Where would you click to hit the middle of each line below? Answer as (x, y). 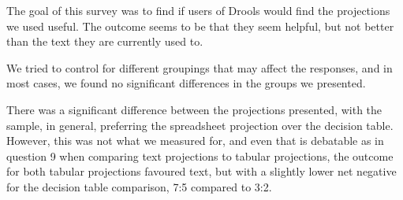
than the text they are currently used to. (105, 41)
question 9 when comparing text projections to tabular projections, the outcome (200, 156)
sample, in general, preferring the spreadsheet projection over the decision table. (200, 125)
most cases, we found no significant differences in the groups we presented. (186, 83)
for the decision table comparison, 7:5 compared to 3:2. (139, 186)
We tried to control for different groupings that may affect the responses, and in (200, 67)
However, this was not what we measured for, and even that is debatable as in (195, 141)
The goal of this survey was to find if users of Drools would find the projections (198, 10)
